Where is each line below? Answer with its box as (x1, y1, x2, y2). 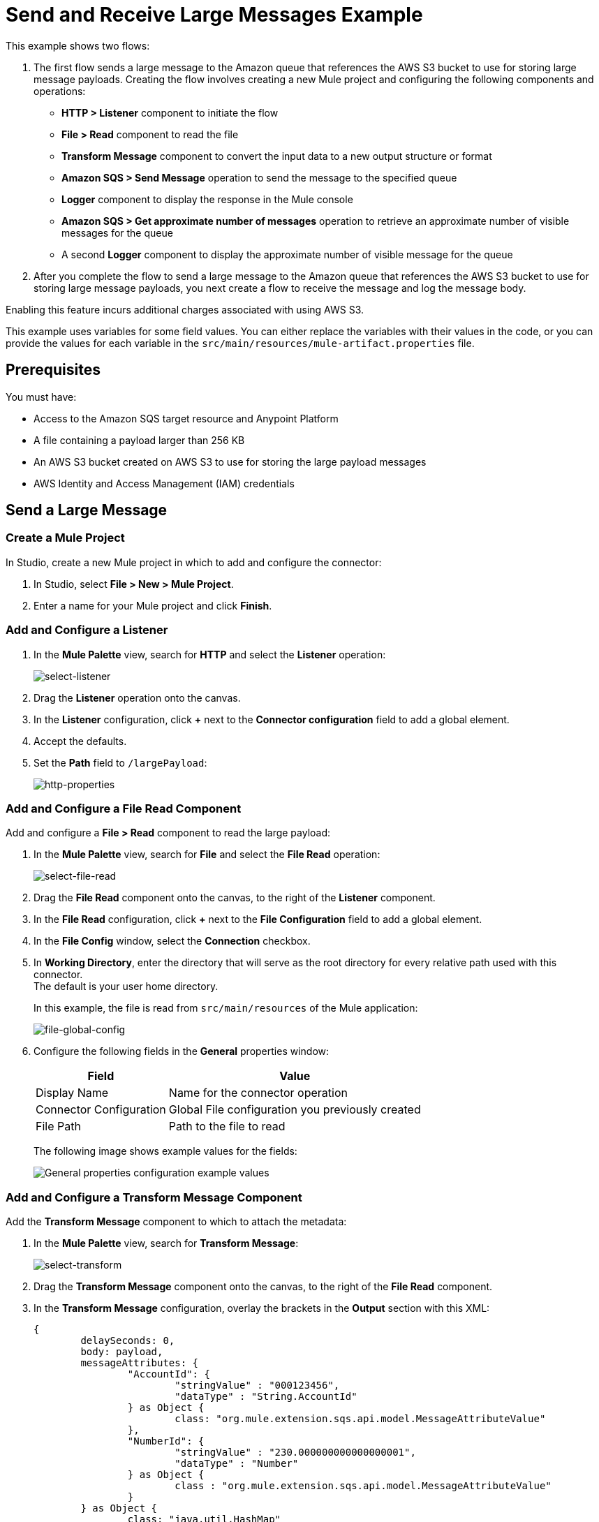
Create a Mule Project (6, 531, 125, 545)
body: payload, (80, 1346, 163, 1358)
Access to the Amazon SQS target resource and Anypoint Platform (34, 412, 339, 424)
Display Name (36, 1086, 109, 1100)
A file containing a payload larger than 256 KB (34, 434, 245, 446)
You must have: (6, 390, 77, 403)
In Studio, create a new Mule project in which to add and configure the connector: (6, 556, 382, 568)
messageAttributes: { (80, 1357, 199, 1369)
